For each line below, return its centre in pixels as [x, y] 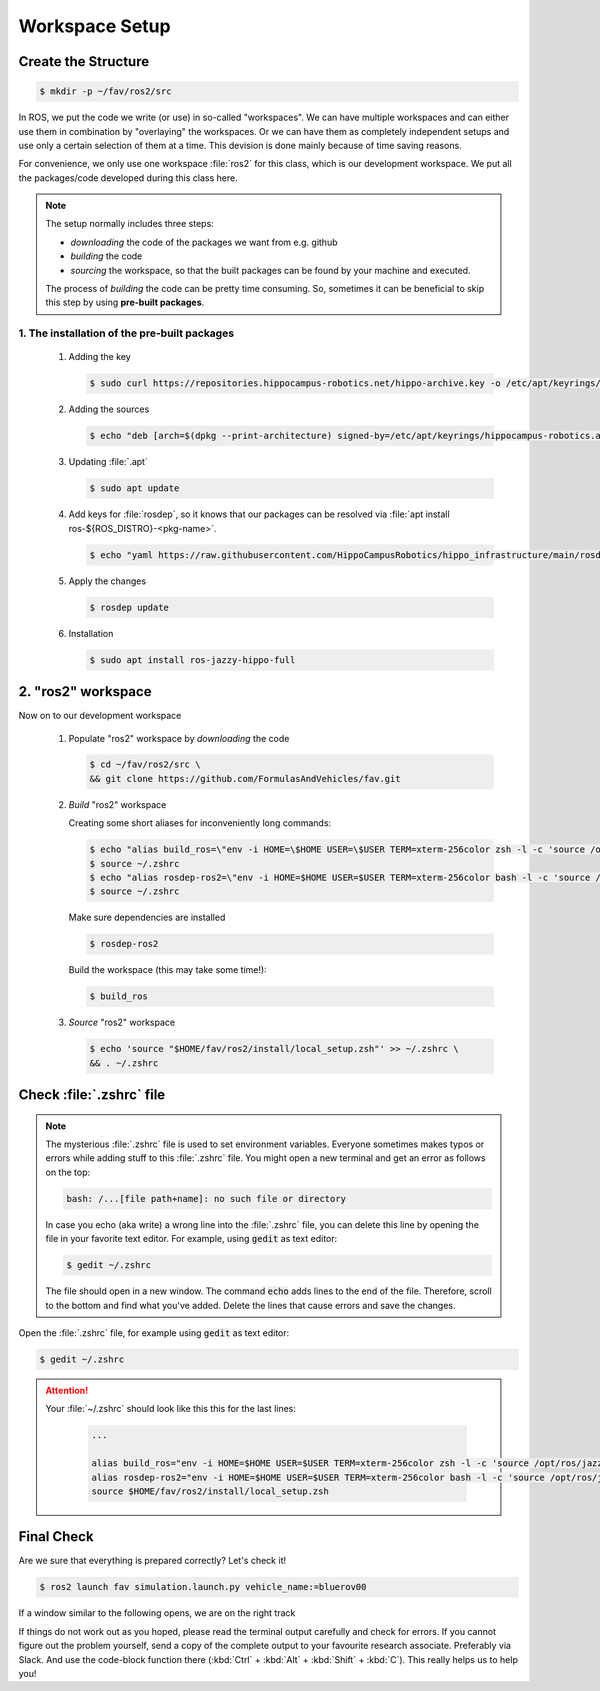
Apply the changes [107, 581]
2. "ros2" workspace [85, 691]
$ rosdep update [129, 607]
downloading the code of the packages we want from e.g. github [204, 242]
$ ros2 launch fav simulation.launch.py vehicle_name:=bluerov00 [203, 1587]
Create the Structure [84, 61]
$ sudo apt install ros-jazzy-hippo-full [192, 659]
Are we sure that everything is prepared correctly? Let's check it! [152, 1561]
